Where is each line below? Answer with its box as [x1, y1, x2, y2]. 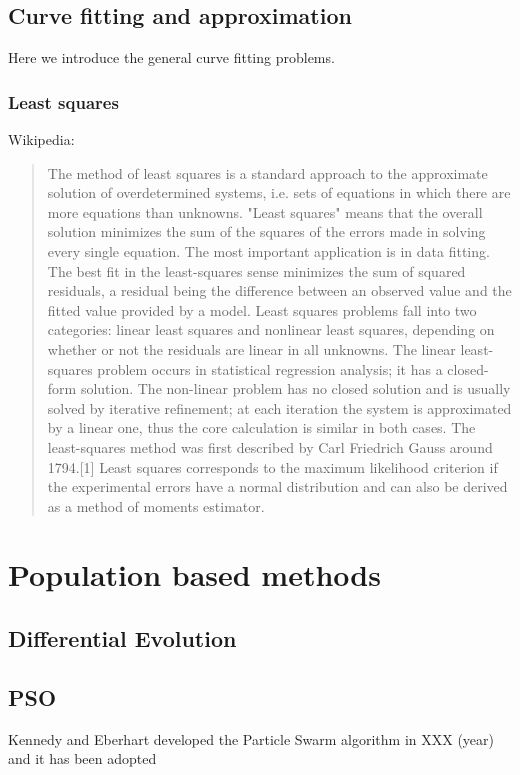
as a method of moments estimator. [47, 495, 265, 516]
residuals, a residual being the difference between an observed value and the [47, 280, 512, 301]
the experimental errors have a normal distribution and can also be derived [47, 476, 508, 497]
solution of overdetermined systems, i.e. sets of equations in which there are [47, 182, 511, 203]
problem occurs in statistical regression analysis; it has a [97, 358, 443, 379]
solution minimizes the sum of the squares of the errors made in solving [47, 221, 486, 242]
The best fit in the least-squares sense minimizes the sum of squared [47, 260, 466, 281]
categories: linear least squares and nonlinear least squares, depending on [47, 319, 495, 340]
